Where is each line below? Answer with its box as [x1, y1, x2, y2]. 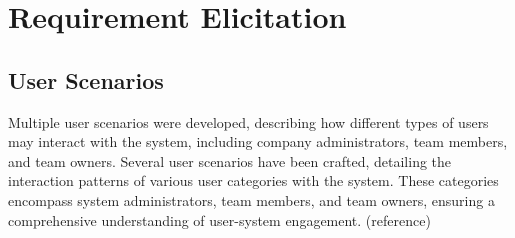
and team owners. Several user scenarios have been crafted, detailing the [8, 150, 452, 171]
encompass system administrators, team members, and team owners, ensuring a [8, 189, 495, 210]
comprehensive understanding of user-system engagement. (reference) [8, 209, 431, 230]
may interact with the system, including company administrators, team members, [8, 131, 508, 152]
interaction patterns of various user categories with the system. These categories [8, 170, 499, 191]
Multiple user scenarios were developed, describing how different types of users [8, 111, 489, 132]
